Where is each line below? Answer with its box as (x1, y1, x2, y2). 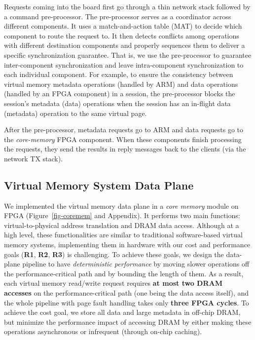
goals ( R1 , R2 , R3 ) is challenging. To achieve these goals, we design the (4, 249, 224, 259)
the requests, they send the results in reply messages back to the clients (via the (4, 144, 246, 154)
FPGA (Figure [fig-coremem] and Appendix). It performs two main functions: (4, 210, 240, 221)
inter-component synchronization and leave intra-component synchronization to (4, 59, 244, 70)
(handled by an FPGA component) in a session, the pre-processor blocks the (4, 88, 235, 99)
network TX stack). (4, 153, 63, 163)
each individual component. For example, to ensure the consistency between (4, 69, 233, 79)
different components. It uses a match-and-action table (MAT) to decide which (4, 21, 242, 31)
